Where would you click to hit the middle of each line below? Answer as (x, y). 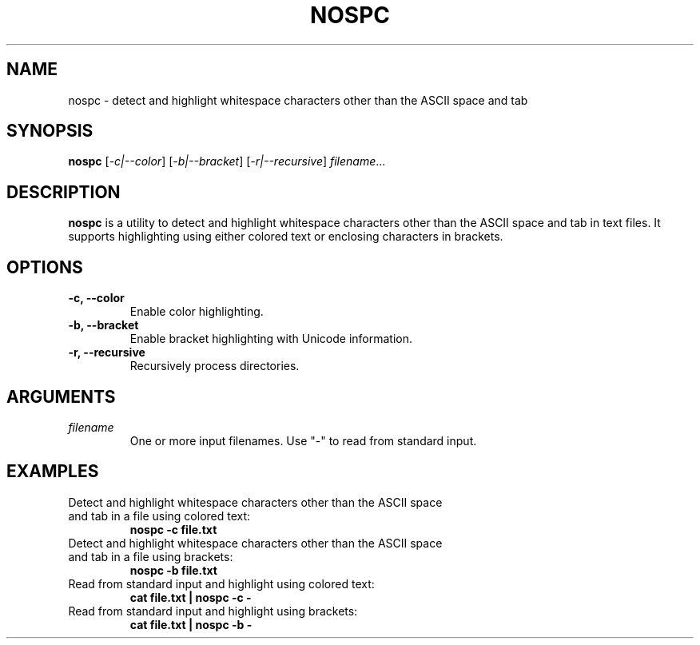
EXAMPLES (53, 472)
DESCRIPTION (64, 192)
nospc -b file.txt (173, 570)
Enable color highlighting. (197, 312)
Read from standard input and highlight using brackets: (213, 611)
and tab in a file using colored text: (159, 516)
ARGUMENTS (61, 396)
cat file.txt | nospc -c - (191, 597)
